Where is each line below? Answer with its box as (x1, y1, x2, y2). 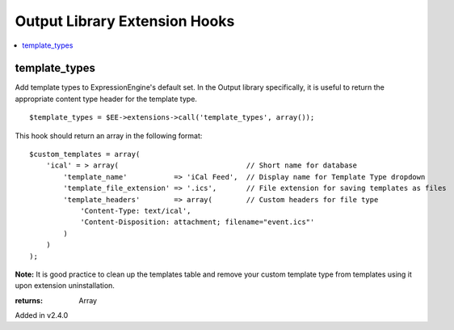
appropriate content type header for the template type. (15, 94, 198, 104)
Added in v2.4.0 (15, 311, 69, 320)
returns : (15, 295, 44, 305)
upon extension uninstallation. (15, 281, 115, 290)
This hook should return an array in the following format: (15, 130, 203, 141)
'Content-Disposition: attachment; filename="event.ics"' (80, 218, 315, 226)
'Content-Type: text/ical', (80, 206, 191, 215)
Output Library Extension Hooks (15, 12, 235, 30)
